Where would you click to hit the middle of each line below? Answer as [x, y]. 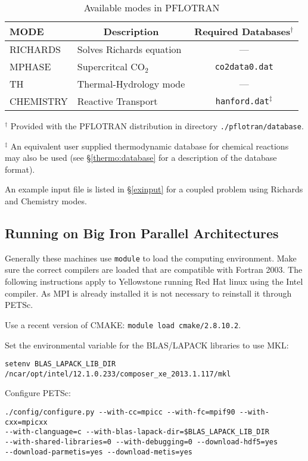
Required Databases [242, 31]
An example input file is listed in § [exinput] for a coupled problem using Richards [154, 189]
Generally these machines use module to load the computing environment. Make [151, 258]
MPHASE [30, 66]
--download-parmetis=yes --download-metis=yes [99, 452]
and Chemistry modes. [46, 201]
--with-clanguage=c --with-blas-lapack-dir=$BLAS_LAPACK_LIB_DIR [137, 432]
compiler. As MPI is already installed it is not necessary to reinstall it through [148, 293]
